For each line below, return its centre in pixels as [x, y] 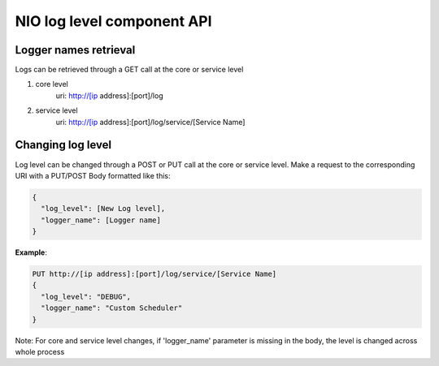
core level [52, 84]
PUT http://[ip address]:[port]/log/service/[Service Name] [154, 274]
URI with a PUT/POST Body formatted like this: [93, 175]
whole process [40, 351]
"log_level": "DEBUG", [86, 297]
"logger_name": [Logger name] [101, 220]
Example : [31, 252]
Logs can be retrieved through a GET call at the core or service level [129, 70]
